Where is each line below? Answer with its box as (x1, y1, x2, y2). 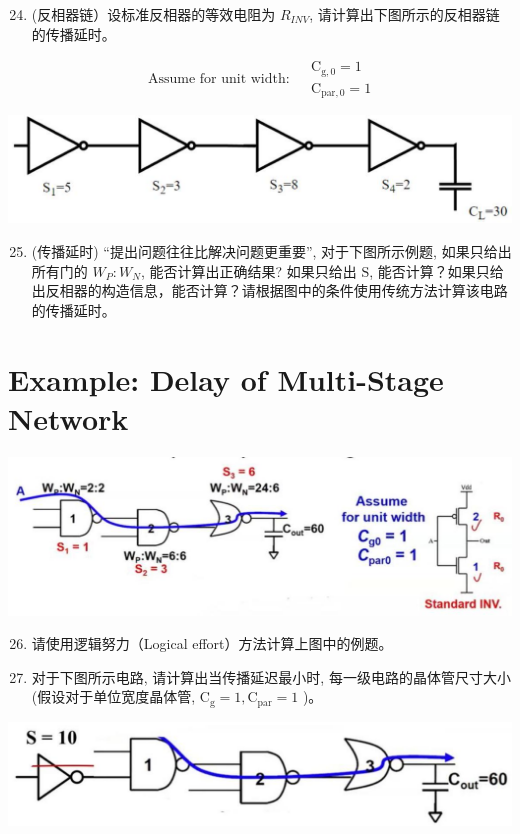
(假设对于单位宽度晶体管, (31, 686, 196, 707)
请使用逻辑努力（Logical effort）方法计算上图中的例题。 (31, 633, 393, 654)
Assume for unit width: (147, 72, 290, 87)
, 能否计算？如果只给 (369, 260, 504, 281)
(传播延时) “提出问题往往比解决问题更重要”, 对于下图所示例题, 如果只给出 (31, 241, 512, 262)
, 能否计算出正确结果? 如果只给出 (140, 260, 357, 281)
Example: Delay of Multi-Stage (8, 358, 444, 399)
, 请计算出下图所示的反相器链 (309, 4, 500, 24)
